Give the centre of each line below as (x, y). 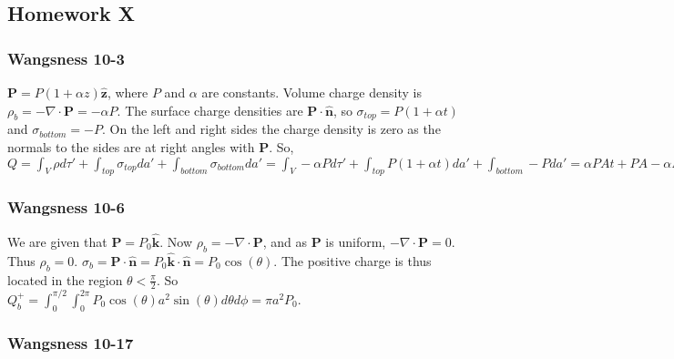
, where (128, 92)
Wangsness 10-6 (66, 207)
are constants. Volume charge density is (311, 92)
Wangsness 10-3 (66, 58)
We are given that (57, 241)
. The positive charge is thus (352, 260)
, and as (285, 241)
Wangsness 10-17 (71, 342)
